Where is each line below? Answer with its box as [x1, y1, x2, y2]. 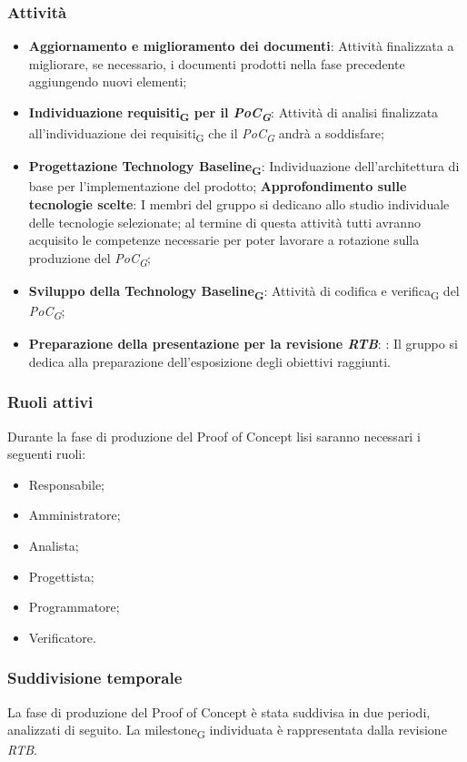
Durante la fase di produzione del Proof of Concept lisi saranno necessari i [7, 426, 421, 445]
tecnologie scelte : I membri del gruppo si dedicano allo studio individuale [28, 194, 450, 213]
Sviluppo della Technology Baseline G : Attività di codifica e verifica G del [28, 280, 460, 302]
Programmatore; [28, 597, 120, 616]
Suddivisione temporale [7, 666, 183, 689]
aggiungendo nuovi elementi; [28, 72, 187, 91]
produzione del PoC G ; [28, 248, 151, 269]
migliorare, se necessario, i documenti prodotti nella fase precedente [28, 54, 405, 73]
